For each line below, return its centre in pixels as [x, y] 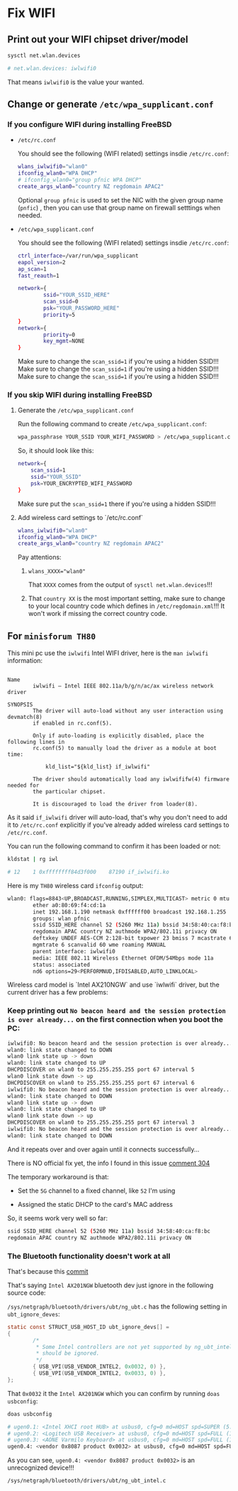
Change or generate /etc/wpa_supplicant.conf [110, 104]
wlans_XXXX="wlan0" [57, 572]
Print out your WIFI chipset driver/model [98, 39]
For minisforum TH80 [52, 636]
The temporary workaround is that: [58, 1176]
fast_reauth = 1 [38, 276]
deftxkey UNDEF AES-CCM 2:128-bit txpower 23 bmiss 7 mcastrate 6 [133, 938]
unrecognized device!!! [41, 1468]
